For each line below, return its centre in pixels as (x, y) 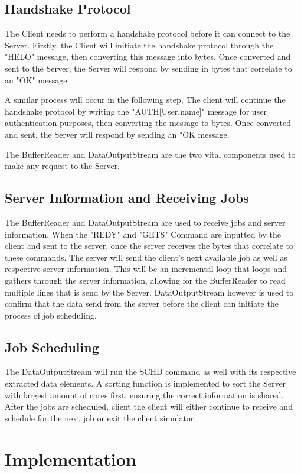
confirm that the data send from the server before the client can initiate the (142, 303)
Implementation (71, 458)
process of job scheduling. (51, 315)
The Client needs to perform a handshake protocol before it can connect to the (148, 33)
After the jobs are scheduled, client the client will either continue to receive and (149, 406)
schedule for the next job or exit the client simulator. (101, 418)
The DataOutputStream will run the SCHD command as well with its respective (150, 371)
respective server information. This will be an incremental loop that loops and (146, 269)
